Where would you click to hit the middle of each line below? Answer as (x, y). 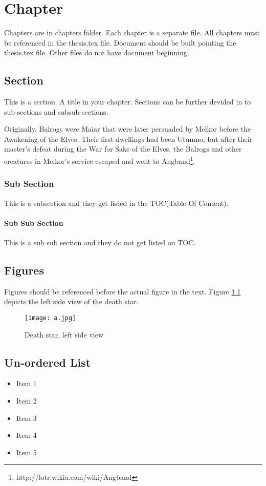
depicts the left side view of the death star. (71, 301)
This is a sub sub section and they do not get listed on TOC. (100, 242)
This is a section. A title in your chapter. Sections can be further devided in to (128, 102)
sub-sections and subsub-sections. (56, 111)
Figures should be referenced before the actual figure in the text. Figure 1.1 (123, 291)
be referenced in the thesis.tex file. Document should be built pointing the (120, 42)
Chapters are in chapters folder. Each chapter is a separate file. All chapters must (132, 33)
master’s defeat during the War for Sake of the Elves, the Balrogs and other (123, 149)
